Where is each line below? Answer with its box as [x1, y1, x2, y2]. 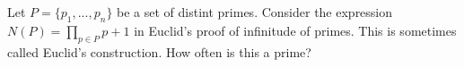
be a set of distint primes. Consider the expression [117, 3, 393, 21]
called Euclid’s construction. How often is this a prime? [7, 42, 311, 61]
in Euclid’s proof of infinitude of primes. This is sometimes [134, 21, 457, 39]
